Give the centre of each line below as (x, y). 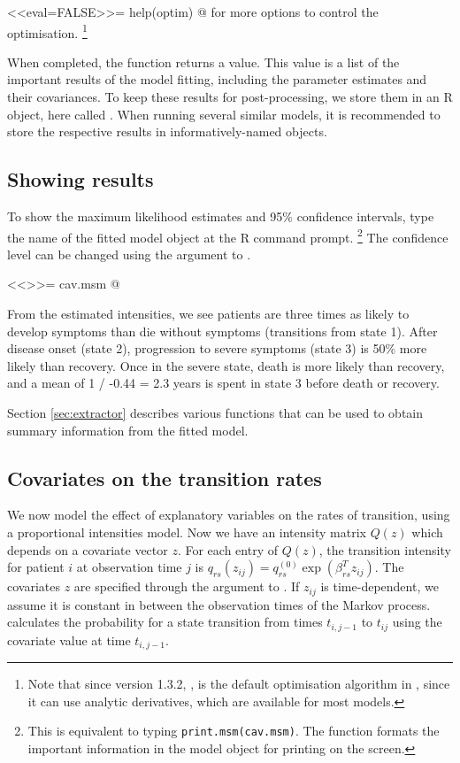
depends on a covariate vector (88, 549)
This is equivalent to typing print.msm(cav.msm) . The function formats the (234, 731)
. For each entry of (227, 549)
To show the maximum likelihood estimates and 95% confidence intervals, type (221, 216)
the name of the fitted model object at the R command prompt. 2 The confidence (228, 235)
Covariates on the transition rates (165, 478)
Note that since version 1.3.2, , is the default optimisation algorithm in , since (239, 684)
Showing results (80, 179)
